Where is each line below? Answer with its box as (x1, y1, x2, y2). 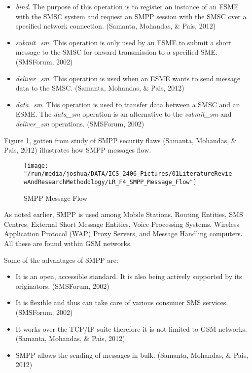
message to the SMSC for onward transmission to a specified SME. (15, 47, 217, 57)
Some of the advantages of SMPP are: (4, 254, 118, 265)
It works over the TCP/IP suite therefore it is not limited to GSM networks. (15, 323, 247, 334)
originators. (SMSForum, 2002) (15, 280, 109, 291)
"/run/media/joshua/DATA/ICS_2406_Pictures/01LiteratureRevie (24, 170, 232, 178)
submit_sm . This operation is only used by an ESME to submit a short (15, 37, 232, 47)
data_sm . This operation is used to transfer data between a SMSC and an (15, 99, 240, 109)
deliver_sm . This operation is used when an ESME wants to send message (15, 73, 241, 83)
